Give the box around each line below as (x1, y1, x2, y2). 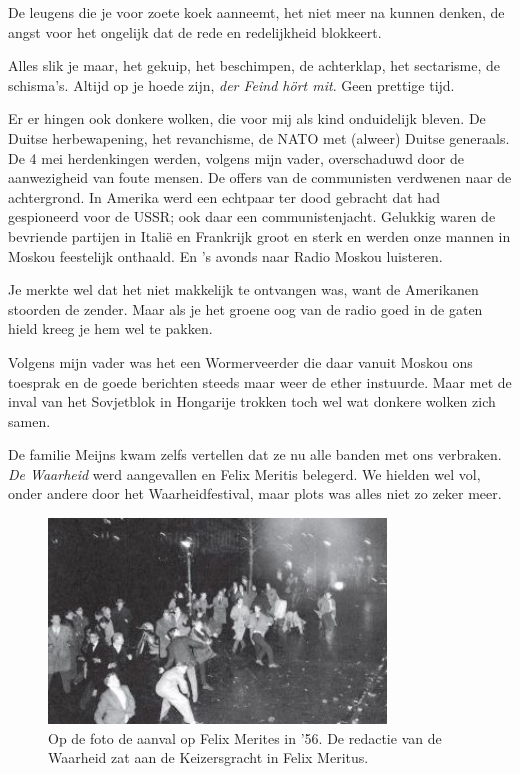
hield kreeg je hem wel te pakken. (8, 318, 213, 339)
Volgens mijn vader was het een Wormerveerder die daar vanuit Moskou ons (8, 351, 473, 372)
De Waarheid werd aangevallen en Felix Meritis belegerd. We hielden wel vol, (8, 463, 481, 484)
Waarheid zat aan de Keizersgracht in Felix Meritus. (48, 747, 369, 768)
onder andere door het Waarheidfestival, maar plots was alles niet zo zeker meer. (8, 483, 502, 504)
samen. (8, 410, 51, 431)
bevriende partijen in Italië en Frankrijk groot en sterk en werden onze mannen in (8, 225, 511, 246)
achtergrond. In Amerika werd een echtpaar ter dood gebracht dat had (8, 186, 440, 207)
